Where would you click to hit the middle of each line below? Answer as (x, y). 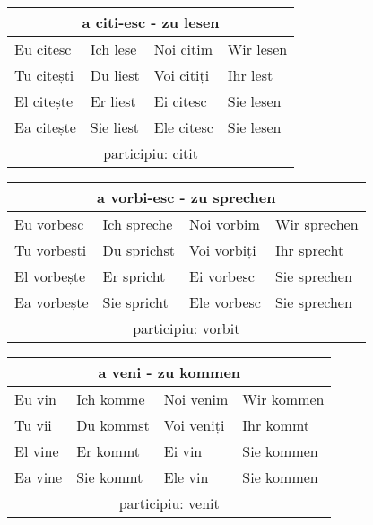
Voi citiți (182, 75)
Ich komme (111, 399)
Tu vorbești (51, 250)
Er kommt (108, 451)
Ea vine (39, 477)
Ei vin (183, 451)
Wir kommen (283, 399)
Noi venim (196, 399)
